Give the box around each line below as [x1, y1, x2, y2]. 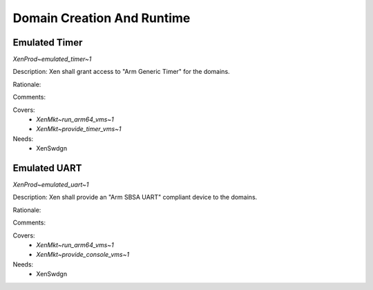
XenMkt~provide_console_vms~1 [36, 251, 130, 259]
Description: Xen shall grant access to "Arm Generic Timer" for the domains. [12, 68, 231, 76]
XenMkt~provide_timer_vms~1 [36, 125, 122, 133]
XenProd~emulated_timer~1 [12, 55, 92, 64]
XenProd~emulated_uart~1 [12, 180, 89, 189]
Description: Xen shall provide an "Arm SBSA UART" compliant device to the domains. [12, 193, 258, 202]
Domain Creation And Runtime [12, 10, 191, 26]
